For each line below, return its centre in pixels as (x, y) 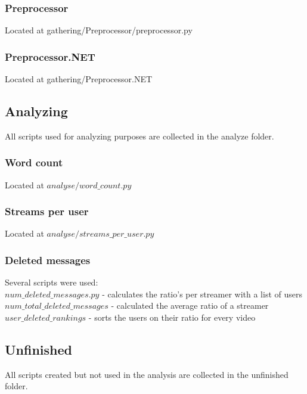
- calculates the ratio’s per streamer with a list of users (202, 294)
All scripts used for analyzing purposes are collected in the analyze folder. (139, 136)
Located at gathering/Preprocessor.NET (79, 79)
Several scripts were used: (52, 282)
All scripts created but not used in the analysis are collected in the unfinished (147, 374)
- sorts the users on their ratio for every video (172, 317)
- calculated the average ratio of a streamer (190, 305)
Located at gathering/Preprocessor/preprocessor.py (99, 30)
